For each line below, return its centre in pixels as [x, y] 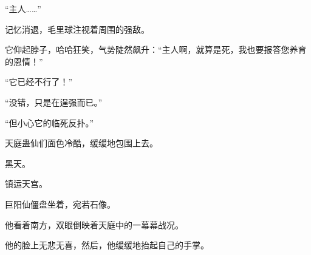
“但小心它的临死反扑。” [50, 122]
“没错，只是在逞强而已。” [54, 102]
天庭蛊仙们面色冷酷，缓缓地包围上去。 [81, 143]
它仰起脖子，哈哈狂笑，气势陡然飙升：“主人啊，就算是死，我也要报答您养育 [156, 49]
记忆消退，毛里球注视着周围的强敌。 [77, 29]
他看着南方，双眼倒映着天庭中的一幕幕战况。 [94, 224]
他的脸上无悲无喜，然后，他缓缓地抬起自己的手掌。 [107, 245]
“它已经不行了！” [39, 82]
